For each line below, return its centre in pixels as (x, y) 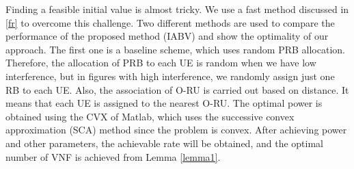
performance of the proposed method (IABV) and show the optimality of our (167, 36)
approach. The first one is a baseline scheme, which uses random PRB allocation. (175, 49)
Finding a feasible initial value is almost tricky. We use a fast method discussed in (177, 9)
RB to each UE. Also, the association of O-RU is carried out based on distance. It (177, 89)
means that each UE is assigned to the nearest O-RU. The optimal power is (164, 103)
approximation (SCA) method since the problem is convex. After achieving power (176, 130)
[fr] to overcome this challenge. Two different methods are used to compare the (170, 22)
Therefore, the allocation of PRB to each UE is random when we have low (161, 63)
